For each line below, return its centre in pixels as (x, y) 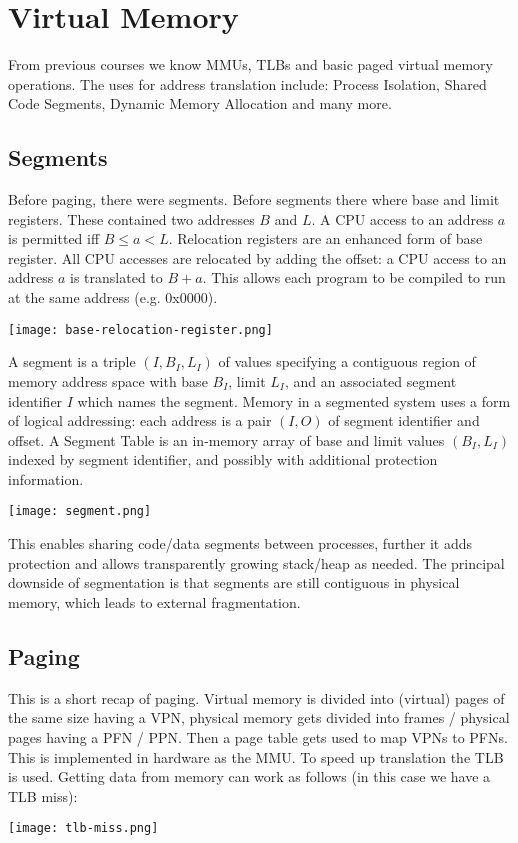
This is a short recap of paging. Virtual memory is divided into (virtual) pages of (256, 697)
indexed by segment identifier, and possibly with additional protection (223, 459)
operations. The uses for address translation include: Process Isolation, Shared (247, 83)
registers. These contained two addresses (131, 218)
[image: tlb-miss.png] (83, 828)
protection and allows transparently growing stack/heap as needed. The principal (256, 562)
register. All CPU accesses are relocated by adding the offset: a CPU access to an (257, 257)
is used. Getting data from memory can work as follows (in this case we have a (249, 776)
